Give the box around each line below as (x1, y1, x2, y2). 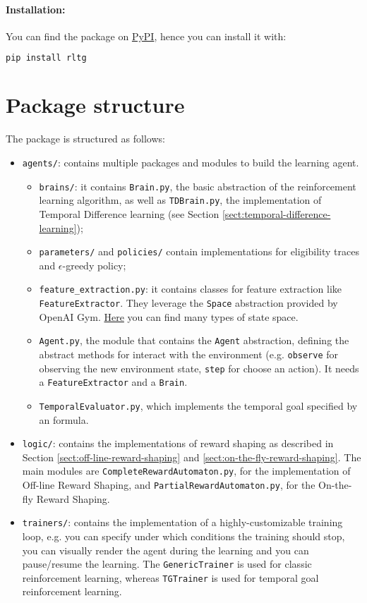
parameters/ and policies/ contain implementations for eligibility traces (39, 244, 359, 259)
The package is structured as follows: (6, 131, 165, 146)
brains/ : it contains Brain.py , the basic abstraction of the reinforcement (39, 178, 356, 193)
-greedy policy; (62, 257, 126, 272)
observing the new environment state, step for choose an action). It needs (39, 360, 359, 375)
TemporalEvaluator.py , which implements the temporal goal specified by (39, 398, 358, 413)
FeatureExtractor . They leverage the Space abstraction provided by (39, 296, 338, 310)
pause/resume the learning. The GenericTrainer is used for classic (22, 556, 312, 571)
